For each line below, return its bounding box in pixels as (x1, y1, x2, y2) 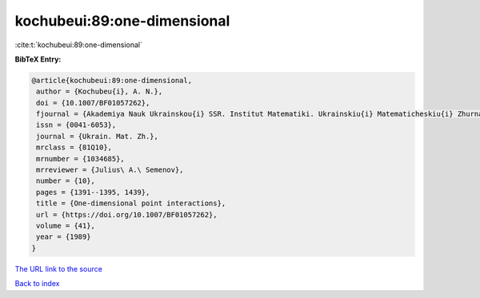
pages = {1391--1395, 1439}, (36, 188, 150, 197)
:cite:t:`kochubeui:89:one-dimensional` (14, 40, 143, 50)
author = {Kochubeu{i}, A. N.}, (36, 87, 163, 96)
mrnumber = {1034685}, (36, 154, 126, 163)
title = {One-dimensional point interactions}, (36, 199, 226, 208)
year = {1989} (36, 232, 91, 241)
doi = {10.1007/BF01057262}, (36, 98, 150, 107)
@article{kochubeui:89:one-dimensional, (31, 76, 192, 85)
